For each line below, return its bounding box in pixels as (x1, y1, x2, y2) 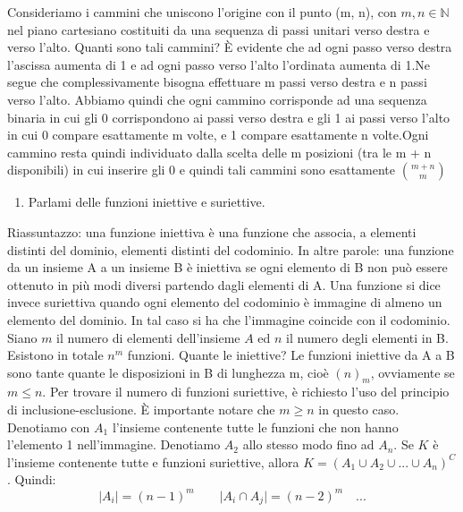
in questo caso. (318, 400, 400, 419)
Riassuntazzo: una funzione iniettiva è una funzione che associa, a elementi (7, 222, 417, 241)
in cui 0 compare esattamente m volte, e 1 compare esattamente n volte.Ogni (7, 125, 429, 144)
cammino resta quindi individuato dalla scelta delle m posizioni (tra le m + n (7, 142, 432, 161)
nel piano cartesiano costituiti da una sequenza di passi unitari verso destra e (7, 20, 430, 38)
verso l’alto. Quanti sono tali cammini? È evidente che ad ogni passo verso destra (7, 38, 452, 56)
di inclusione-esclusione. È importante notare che (7, 400, 275, 419)
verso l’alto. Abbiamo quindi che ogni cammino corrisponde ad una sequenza (7, 90, 427, 108)
